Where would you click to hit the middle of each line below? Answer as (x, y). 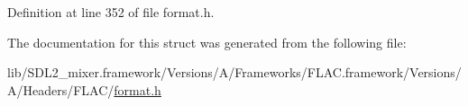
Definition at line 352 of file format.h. (111, 12)
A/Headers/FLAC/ (61, 89)
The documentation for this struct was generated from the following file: (207, 42)
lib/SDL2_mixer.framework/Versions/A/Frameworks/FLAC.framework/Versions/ (234, 72)
